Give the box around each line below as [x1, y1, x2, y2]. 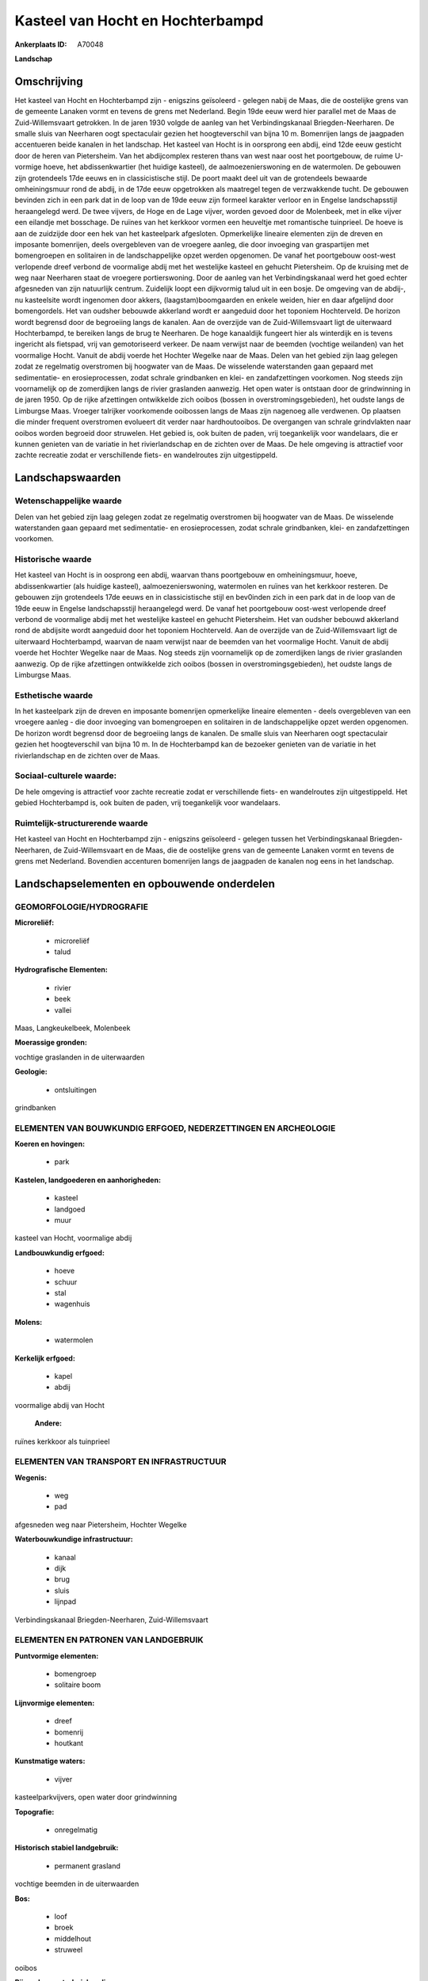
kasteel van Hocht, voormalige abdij [14, 1233, 132, 1243]
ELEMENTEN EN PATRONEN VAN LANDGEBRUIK [14, 1635, 204, 1646]
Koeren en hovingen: [14, 1139, 86, 1149]
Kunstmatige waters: [14, 1756, 86, 1766]
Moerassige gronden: [14, 1038, 87, 1048]
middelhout [54, 1933, 91, 1943]
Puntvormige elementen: [14, 1651, 99, 1660]
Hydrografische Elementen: [14, 965, 109, 975]
